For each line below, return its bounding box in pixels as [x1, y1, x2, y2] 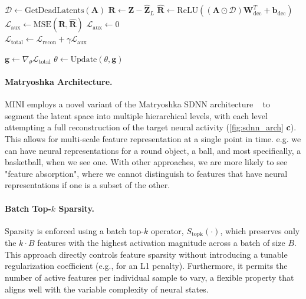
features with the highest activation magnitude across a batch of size [37, 236, 285, 249]
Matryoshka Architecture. [5, 75, 113, 87]
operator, [150, 224, 184, 236]
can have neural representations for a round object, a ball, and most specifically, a [5, 144, 301, 156]
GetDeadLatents [24, 6, 84, 15]
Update [70, 55, 97, 64]
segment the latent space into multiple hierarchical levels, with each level [5, 109, 268, 121]
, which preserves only [220, 224, 300, 236]
